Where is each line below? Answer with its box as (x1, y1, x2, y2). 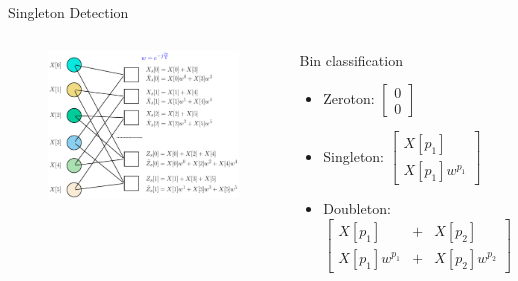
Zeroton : (323, 88, 375, 109)
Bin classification (299, 49, 403, 70)
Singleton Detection (8, 2, 129, 22)
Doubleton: (323, 198, 391, 219)
